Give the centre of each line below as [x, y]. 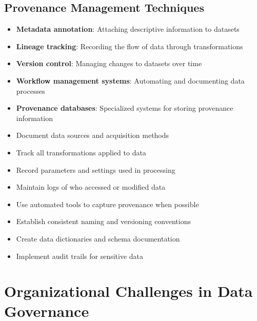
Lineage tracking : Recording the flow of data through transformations [130, 46]
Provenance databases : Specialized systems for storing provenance [125, 108]
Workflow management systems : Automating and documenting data [130, 80]
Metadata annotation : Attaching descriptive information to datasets [128, 29]
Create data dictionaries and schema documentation [98, 238]
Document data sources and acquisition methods [93, 135]
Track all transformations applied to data [81, 152]
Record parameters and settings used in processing [96, 169]
